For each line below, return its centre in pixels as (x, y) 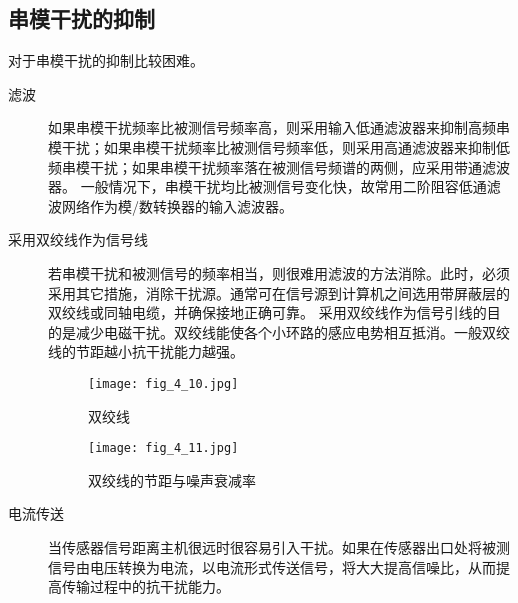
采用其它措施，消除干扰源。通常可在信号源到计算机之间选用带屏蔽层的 (279, 292)
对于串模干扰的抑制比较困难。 (106, 60)
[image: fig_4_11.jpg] (163, 448)
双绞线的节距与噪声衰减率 (172, 479)
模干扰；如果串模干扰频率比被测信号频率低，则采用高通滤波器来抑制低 (279, 146)
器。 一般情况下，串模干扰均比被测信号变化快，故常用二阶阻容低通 (267, 186)
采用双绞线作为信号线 (78, 239)
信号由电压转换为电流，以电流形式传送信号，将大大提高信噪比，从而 (272, 566)
